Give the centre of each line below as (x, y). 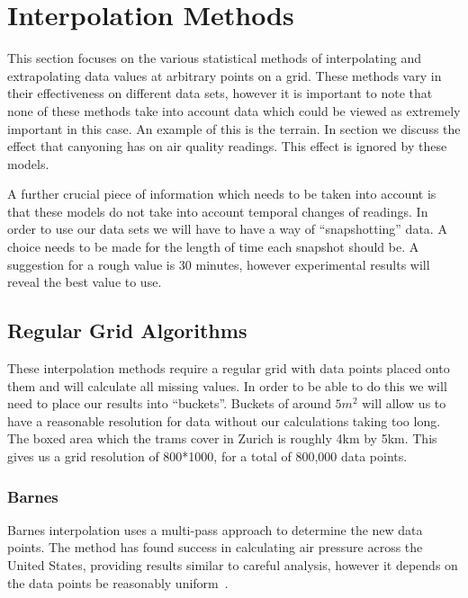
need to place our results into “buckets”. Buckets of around (169, 403)
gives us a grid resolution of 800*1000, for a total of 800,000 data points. (207, 456)
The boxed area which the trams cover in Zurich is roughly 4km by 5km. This (222, 438)
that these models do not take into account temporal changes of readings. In (218, 211)
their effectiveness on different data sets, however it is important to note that (220, 93)
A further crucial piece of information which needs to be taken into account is (222, 194)
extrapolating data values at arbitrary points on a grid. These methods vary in (225, 75)
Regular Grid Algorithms (127, 330)
